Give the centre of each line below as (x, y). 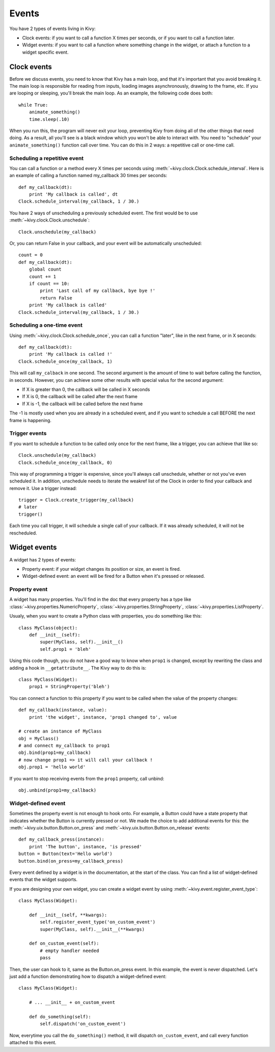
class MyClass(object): (48, 628)
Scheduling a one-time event (46, 325)
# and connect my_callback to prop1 (64, 746)
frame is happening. (31, 420)
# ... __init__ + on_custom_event (72, 1002)
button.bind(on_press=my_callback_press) (71, 861)
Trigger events (28, 433)
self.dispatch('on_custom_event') (83, 1024)
